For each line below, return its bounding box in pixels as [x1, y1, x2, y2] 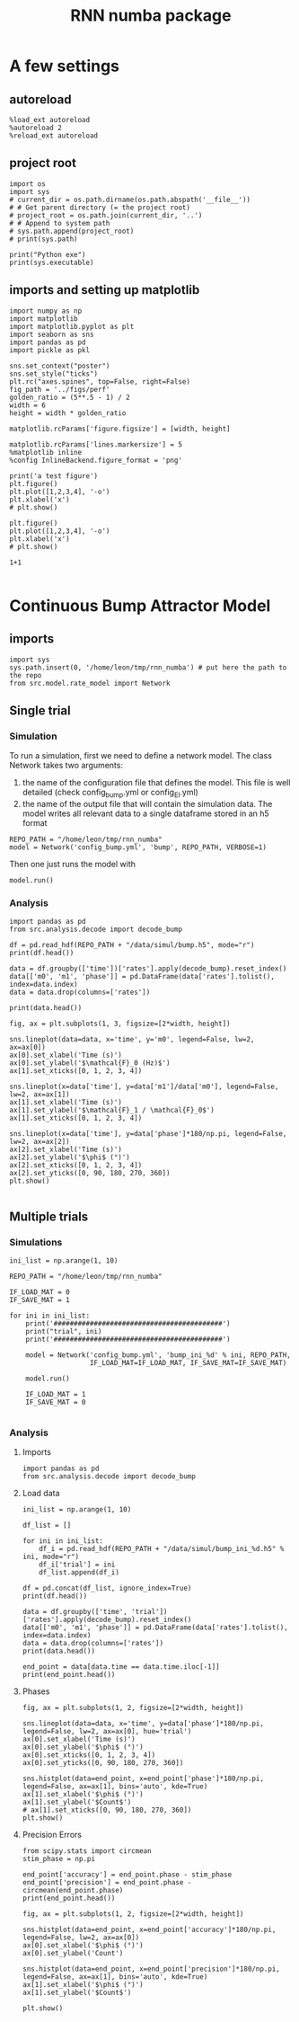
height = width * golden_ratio [9, 408, 127, 418]
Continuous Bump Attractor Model [9, 595, 271, 616]
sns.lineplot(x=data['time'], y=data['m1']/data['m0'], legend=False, [9, 1082, 279, 1092]
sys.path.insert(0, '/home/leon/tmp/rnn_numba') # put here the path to [9, 662, 287, 672]
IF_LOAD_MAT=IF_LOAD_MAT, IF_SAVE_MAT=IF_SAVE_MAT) [89, 1359, 287, 1368]
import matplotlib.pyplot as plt [9, 322, 135, 331]
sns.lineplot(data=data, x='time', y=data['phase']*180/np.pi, [22, 1719, 265, 1728]
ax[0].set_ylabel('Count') [22, 1949, 124, 1958]
